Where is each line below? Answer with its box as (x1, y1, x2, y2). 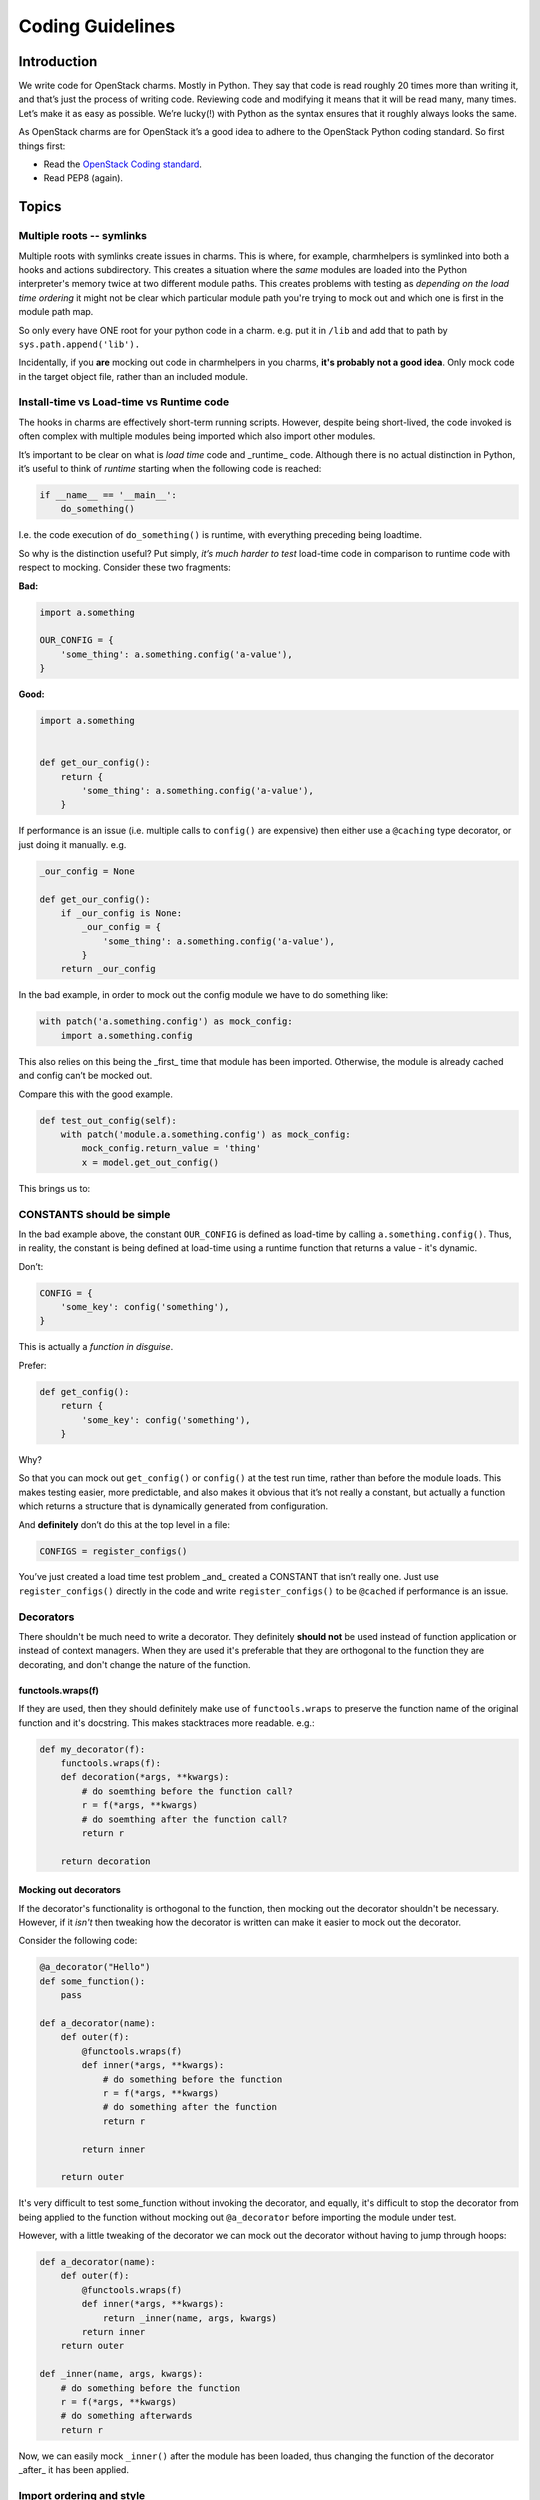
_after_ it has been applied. (18, 2464, 130, 2476)
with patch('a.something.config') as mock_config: (39, 1016, 294, 1027)
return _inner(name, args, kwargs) (102, 2312, 277, 2324)
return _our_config (60, 963, 157, 975)
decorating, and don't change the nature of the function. (18, 1658, 251, 1670)
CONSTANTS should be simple (18, 1207, 171, 1221)
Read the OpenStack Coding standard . (43, 158, 202, 170)
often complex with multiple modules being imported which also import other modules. (18, 430, 376, 442)
